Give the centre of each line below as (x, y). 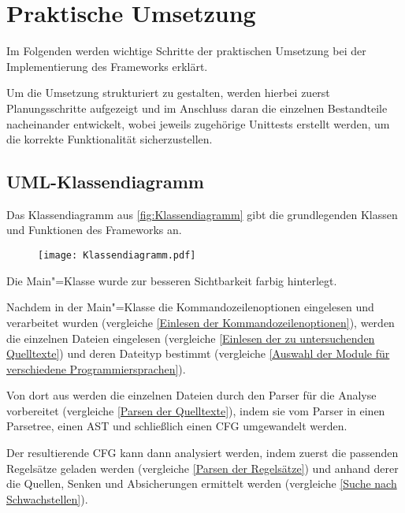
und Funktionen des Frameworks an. (94, 230)
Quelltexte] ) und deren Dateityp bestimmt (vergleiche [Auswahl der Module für (198, 353)
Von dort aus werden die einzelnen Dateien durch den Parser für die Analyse (191, 395)
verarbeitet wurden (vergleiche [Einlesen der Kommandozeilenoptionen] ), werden (201, 322)
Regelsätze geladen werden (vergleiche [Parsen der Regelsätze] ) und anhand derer (202, 468)
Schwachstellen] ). (47, 498)
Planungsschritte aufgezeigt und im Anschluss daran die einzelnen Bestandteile (197, 108)
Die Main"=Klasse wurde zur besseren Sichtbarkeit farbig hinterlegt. (172, 280)
